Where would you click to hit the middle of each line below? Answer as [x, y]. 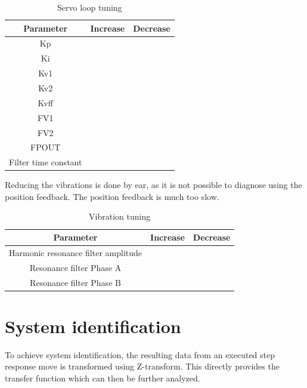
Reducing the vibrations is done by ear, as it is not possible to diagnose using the [153, 185]
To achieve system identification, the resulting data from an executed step [140, 354]
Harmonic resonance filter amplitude [76, 252]
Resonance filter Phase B [75, 282]
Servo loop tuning [90, 7]
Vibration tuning [120, 216]
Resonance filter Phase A [75, 267]
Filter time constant [46, 162]
